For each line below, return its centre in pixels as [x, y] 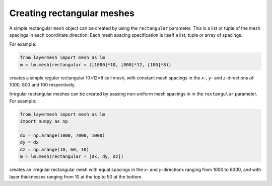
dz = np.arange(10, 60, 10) [54, 149]
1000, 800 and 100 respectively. [42, 85]
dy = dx [29, 143]
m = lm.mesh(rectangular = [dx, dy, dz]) [72, 157]
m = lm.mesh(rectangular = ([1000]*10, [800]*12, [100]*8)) [96, 65]
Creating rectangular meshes [72, 13]
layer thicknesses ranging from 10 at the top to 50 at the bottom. [76, 176]
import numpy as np [44, 121]
